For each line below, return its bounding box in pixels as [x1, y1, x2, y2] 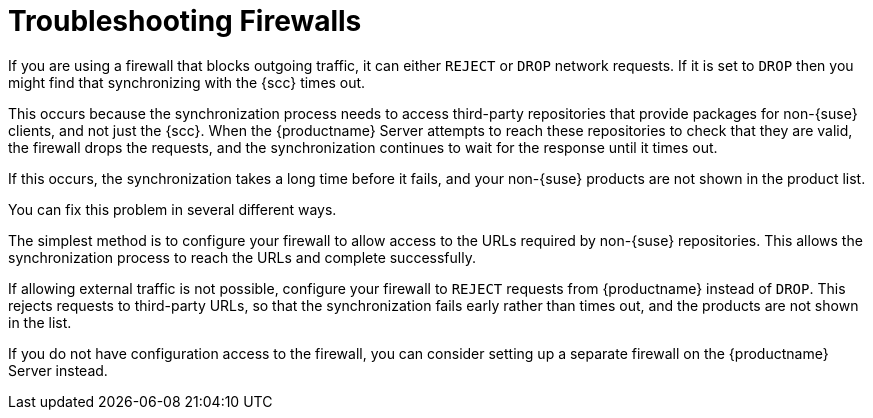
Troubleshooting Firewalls [8, 4, 362, 38]
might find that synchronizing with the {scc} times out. [8, 73, 366, 91]
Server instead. [8, 361, 108, 379]
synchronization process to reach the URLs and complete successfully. [8, 248, 476, 266]
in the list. [8, 313, 72, 331]
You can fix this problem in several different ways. [8, 200, 337, 218]
